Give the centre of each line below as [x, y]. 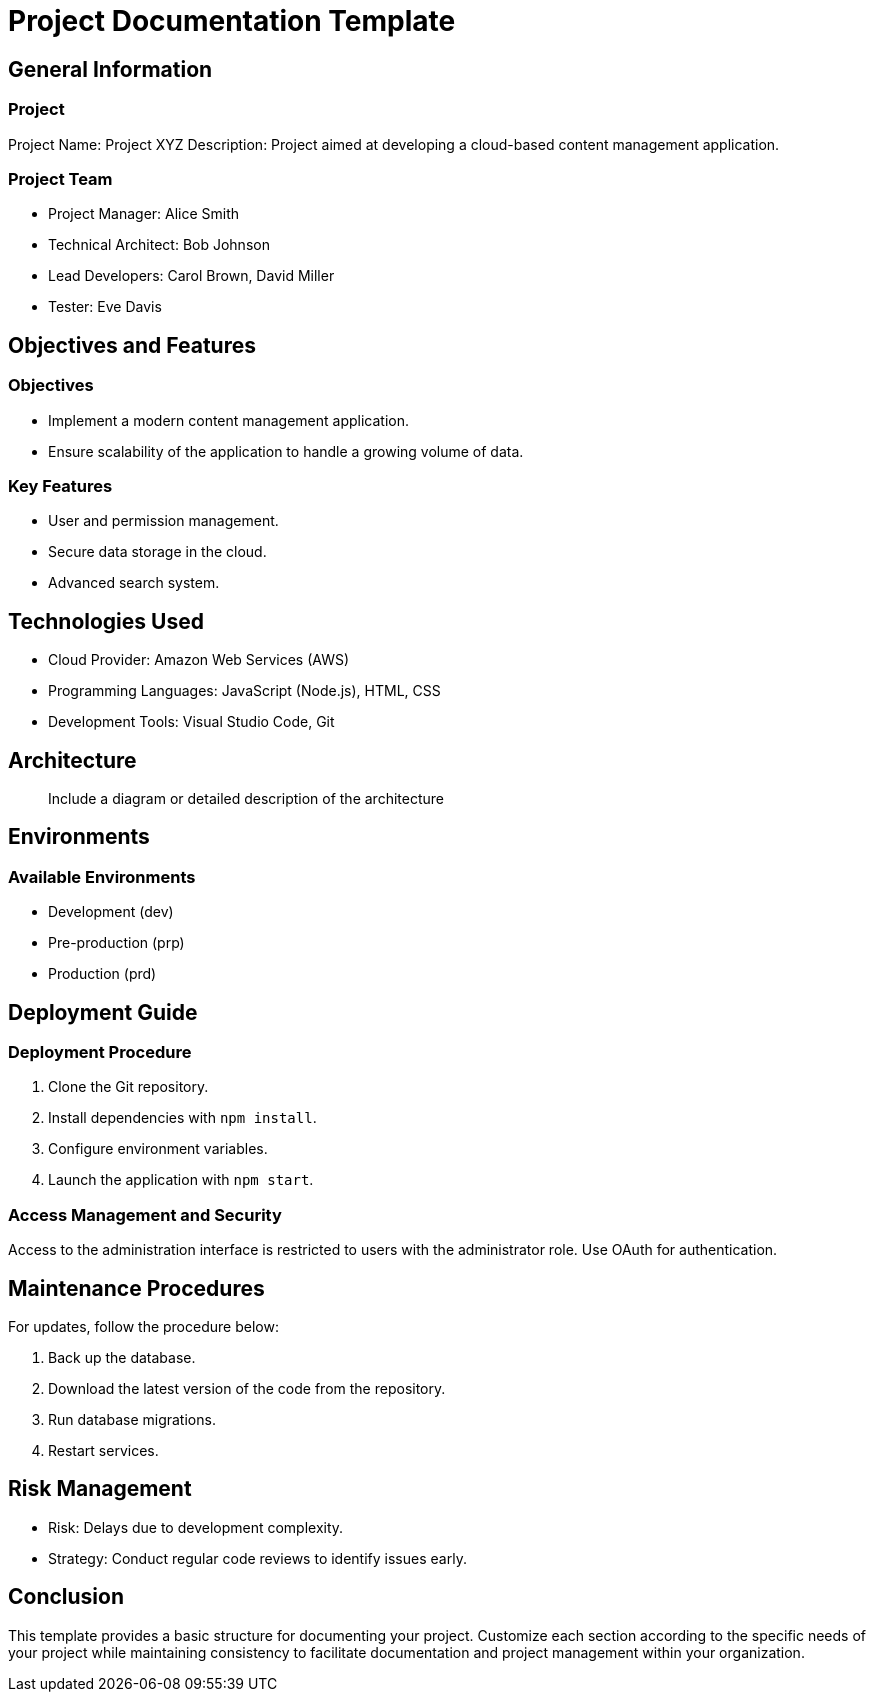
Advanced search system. [134, 583]
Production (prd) [102, 974]
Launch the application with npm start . [181, 1180]
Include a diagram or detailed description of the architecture [246, 798]
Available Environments [102, 876]
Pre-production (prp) [116, 943]
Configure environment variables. [158, 1149]
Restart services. [103, 1450]
